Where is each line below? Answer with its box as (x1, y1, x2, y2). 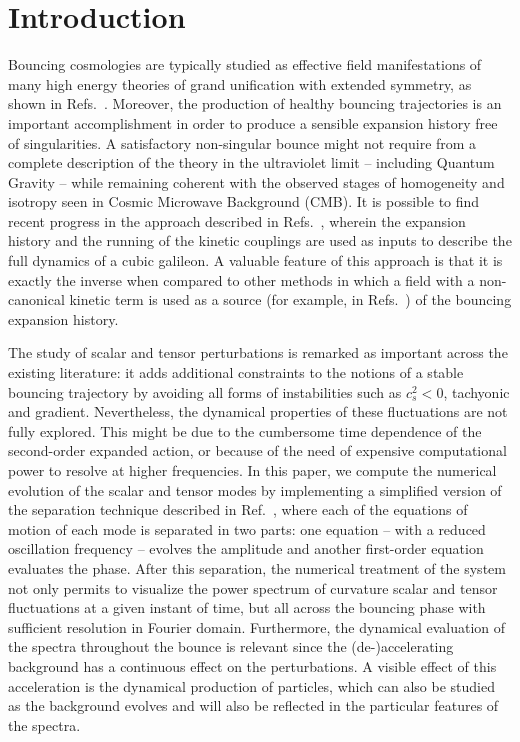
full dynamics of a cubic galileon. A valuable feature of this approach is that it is (8, 250, 503, 271)
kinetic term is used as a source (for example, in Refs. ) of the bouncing (69, 289, 512, 310)
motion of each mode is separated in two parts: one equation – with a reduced (8, 518, 486, 539)
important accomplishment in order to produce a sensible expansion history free (8, 112, 498, 133)
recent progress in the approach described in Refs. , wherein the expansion (8, 210, 466, 231)
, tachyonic (443, 381, 510, 402)
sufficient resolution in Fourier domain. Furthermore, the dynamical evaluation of (8, 616, 506, 637)
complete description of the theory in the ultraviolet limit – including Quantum (8, 152, 495, 173)
